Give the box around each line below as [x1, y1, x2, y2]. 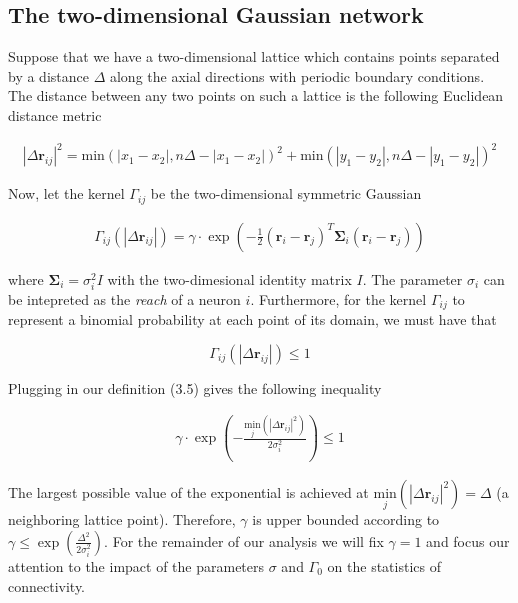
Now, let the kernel [8, 183, 125, 204]
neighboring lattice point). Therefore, [8, 509, 236, 530]
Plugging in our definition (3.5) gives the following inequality [8, 377, 382, 398]
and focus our [426, 530, 510, 551]
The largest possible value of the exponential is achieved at [8, 482, 369, 503]
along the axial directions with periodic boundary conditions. [109, 65, 485, 86]
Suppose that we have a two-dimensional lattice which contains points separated [8, 46, 500, 67]
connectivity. [8, 575, 86, 596]
